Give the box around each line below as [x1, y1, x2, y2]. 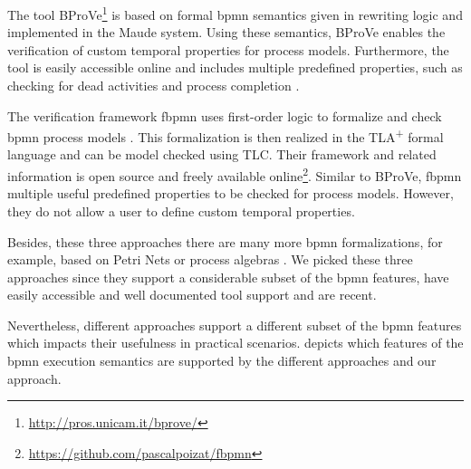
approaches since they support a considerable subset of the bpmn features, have [7, 267, 449, 286]
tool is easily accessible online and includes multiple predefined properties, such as [7, 58, 463, 77]
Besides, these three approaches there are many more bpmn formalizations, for [7, 232, 443, 251]
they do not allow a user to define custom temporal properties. [7, 201, 355, 220]
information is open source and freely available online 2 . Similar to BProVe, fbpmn [7, 164, 462, 185]
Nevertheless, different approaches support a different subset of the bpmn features [7, 315, 462, 334]
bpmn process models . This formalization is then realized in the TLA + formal [7, 125, 444, 146]
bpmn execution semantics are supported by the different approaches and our [7, 351, 437, 370]
